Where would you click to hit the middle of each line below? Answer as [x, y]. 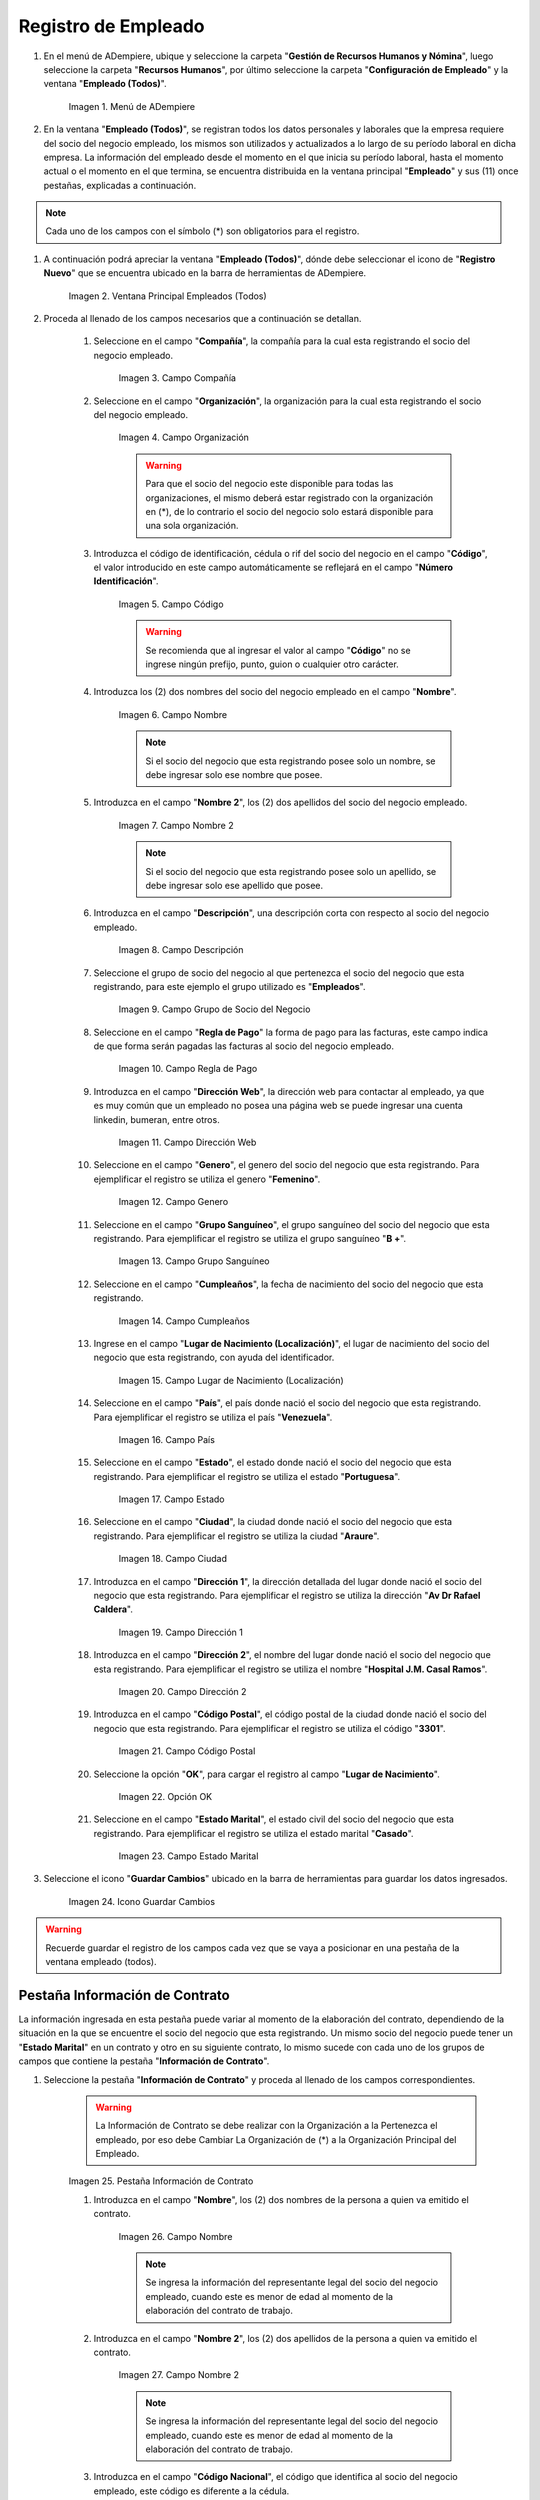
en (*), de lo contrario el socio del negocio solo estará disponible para [289, 511]
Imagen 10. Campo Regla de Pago [188, 1069]
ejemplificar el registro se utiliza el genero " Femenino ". [207, 1179]
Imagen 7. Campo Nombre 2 [176, 825]
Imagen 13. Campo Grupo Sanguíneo [194, 1261]
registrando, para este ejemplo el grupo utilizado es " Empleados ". [229, 986]
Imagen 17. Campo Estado [171, 1499]
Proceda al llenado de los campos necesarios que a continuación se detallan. [202, 319]
